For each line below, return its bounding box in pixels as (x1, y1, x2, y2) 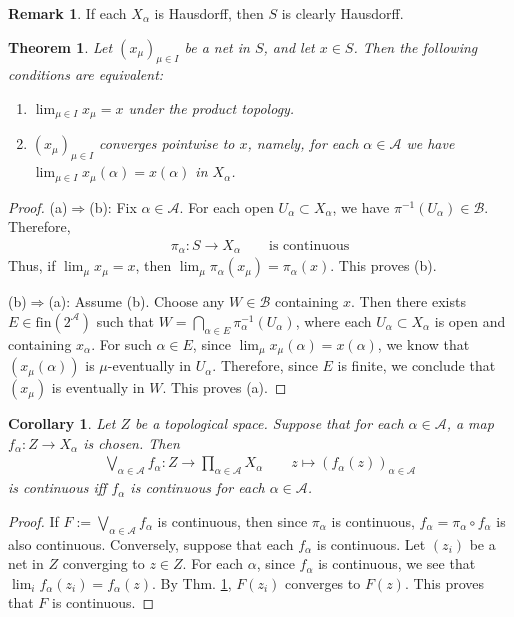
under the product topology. (128, 97, 295, 118)
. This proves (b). (330, 255, 437, 276)
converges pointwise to (99, 133, 235, 154)
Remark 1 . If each (8, 3, 127, 23)
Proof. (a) (8, 196, 68, 217)
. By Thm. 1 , (152, 572, 232, 593)
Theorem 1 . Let (8, 36, 113, 57)
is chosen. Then (83, 432, 180, 453)
